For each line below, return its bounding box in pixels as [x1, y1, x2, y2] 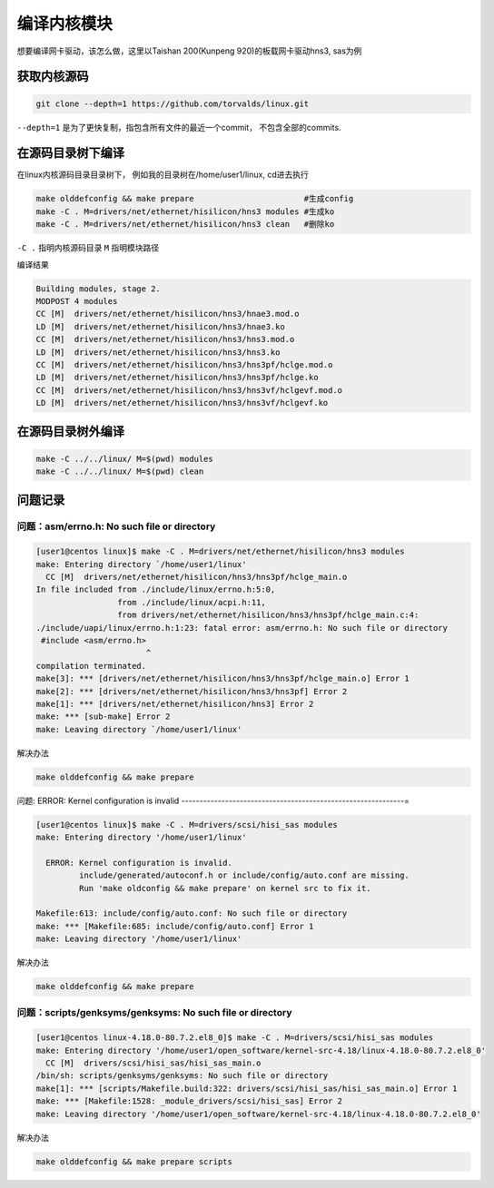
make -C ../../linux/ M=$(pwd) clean [35, 466, 204, 476]
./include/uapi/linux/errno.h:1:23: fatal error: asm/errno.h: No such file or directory [35, 623, 449, 633]
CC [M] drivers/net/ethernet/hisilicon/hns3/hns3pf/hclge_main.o [45, 572, 348, 582]
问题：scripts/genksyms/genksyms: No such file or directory [16, 1006, 292, 1019]
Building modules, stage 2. [35, 283, 161, 294]
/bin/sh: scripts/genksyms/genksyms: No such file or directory [35, 1071, 329, 1081]
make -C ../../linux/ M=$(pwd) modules [35, 454, 213, 464]
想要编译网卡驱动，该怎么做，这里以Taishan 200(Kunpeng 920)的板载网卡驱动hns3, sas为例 [16, 45, 362, 56]
